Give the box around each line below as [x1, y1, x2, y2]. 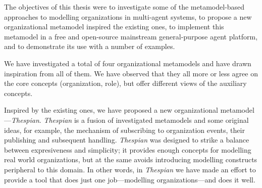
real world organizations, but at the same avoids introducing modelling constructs [4, 154, 257, 165]
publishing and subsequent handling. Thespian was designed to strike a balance [4, 134, 249, 145]
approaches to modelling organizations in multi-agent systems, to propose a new [4, 11, 252, 22]
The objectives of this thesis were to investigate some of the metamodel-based [4, 2, 245, 12]
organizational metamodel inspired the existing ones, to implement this [4, 21, 224, 32]
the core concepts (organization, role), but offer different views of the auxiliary [4, 78, 247, 88]
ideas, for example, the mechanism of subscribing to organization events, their [4, 124, 245, 135]
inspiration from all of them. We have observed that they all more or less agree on [4, 68, 258, 78]
